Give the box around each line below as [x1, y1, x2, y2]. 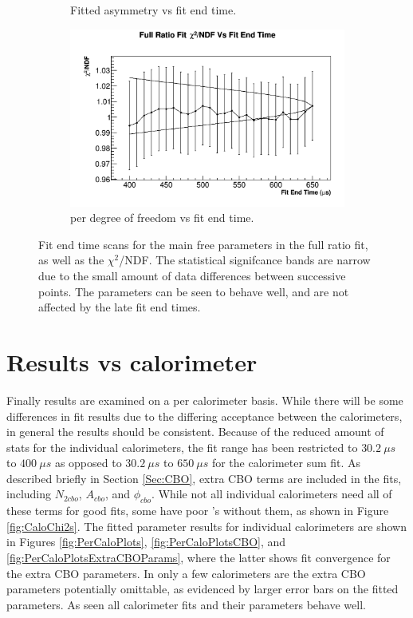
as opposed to [54, 454, 122, 471]
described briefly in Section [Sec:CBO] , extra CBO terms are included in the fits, [6, 469, 402, 486]
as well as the [38, 252, 104, 268]
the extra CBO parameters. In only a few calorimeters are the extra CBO [6, 565, 366, 581]
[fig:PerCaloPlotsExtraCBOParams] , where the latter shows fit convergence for [6, 549, 391, 566]
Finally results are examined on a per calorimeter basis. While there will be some [6, 391, 403, 408]
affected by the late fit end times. [38, 299, 201, 315]
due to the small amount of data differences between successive [38, 267, 346, 284]
